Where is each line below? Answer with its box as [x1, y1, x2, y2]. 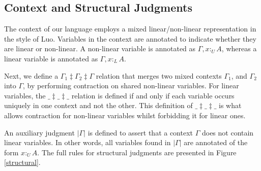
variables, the [4, 90, 46, 100]
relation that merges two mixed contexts [96, 70, 222, 81]
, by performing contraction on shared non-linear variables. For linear [23, 80, 239, 91]
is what [219, 100, 242, 111]
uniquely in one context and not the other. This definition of [4, 100, 193, 111]
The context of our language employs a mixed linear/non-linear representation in [4, 23, 256, 34]
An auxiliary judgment [4, 127, 75, 138]
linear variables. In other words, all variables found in [4, 137, 171, 148]
